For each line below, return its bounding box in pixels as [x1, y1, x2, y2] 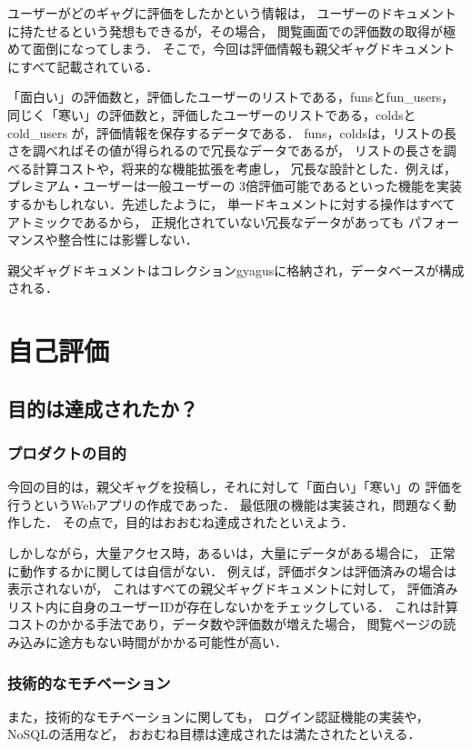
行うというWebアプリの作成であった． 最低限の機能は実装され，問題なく [7, 494, 444, 514]
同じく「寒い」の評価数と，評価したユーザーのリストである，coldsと [7, 105, 416, 124]
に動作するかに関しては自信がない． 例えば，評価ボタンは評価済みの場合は [7, 561, 456, 580]
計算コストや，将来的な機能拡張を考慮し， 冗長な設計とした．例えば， [32, 158, 457, 177]
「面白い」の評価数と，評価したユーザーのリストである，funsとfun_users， [7, 87, 455, 106]
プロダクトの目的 [7, 441, 126, 464]
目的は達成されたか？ [7, 394, 198, 422]
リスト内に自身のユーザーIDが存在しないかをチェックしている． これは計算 [7, 596, 458, 615]
